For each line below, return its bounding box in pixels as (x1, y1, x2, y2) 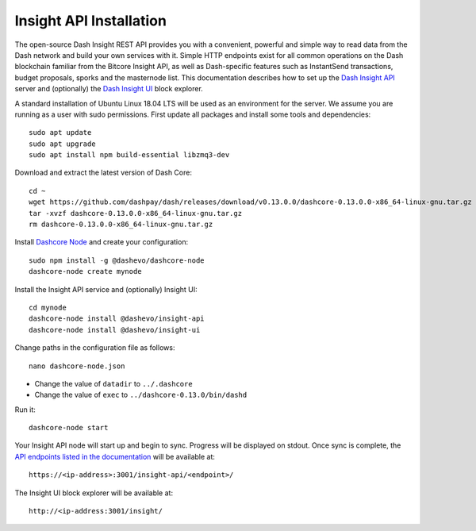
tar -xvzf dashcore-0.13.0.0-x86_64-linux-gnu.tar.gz (29, 209, 242, 217)
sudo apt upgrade (29, 139, 96, 148)
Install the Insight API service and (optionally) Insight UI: (14, 284, 198, 294)
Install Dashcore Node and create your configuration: (14, 237, 189, 247)
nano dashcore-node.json (29, 361, 125, 371)
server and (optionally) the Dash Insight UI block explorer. (14, 84, 204, 94)
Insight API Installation (14, 12, 167, 29)
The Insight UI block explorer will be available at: (14, 488, 174, 498)
